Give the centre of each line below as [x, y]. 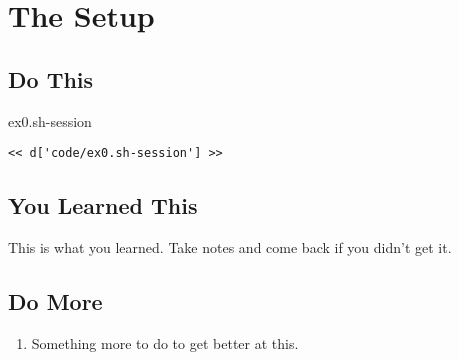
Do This [51, 78]
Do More [55, 301]
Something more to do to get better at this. [165, 342]
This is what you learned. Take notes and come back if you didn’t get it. [230, 247]
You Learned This [103, 205]
